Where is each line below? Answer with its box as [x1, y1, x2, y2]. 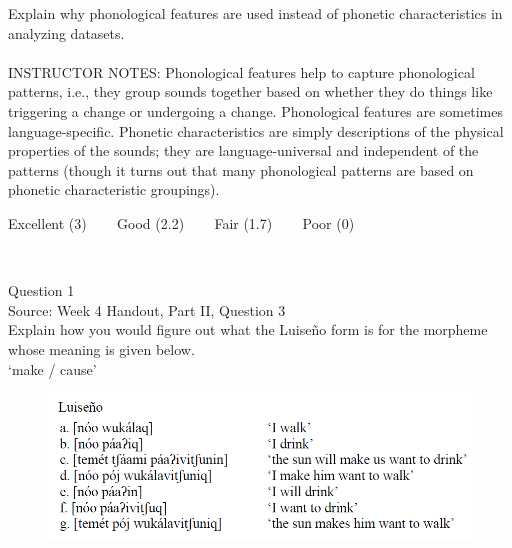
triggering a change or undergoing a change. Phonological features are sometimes [8, 100, 503, 121]
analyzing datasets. [8, 22, 125, 43]
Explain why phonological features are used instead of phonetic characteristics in [8, 3, 503, 23]
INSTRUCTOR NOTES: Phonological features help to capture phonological [8, 61, 475, 82]
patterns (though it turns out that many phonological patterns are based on [8, 159, 474, 180]
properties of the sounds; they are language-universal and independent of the [8, 140, 479, 161]
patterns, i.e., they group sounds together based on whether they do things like [8, 81, 493, 102]
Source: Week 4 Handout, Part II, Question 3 [8, 299, 286, 320]
